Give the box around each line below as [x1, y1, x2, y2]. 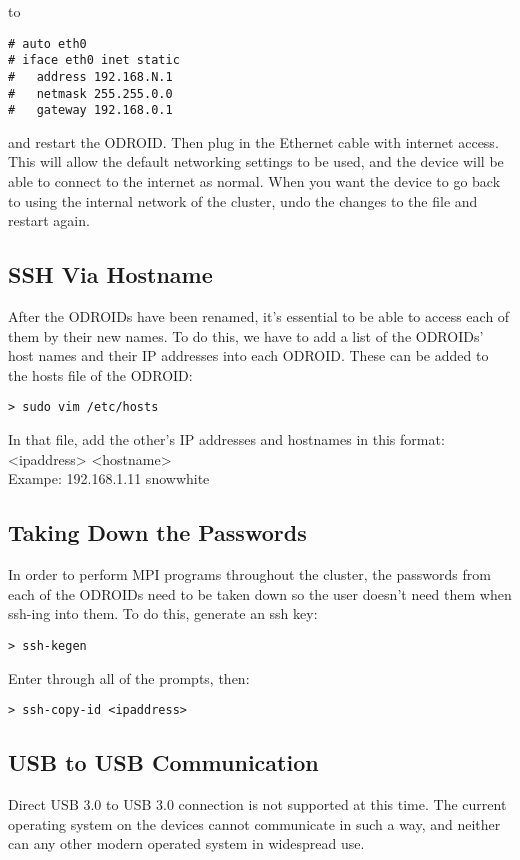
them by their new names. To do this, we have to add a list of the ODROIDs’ [8, 325, 484, 346]
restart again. [8, 210, 90, 231]
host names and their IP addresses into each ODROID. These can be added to [8, 345, 489, 366]
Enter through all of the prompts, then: [8, 667, 250, 688]
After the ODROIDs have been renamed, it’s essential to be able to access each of [8, 306, 510, 327]
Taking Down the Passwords [8, 517, 307, 548]
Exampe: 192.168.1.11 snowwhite [8, 468, 210, 489]
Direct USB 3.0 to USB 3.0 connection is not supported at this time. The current [8, 793, 507, 814]
